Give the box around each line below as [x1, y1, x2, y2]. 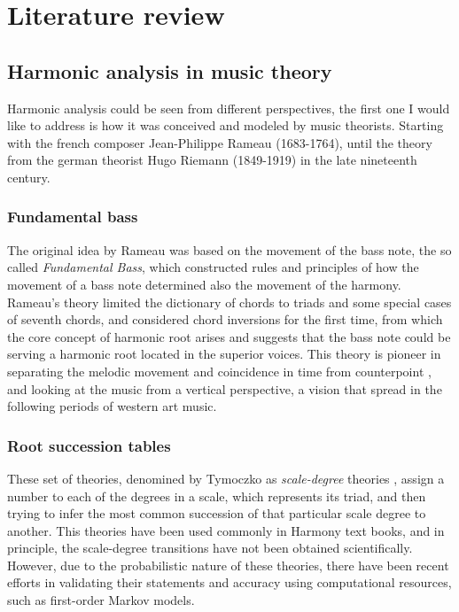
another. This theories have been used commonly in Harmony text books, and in [7, 521, 445, 539]
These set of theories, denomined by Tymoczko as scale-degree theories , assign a [7, 469, 445, 487]
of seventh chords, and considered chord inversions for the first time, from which [7, 310, 443, 329]
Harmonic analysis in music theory [7, 57, 332, 84]
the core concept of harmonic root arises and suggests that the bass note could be [7, 327, 451, 345]
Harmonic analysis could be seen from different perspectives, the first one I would [7, 98, 450, 117]
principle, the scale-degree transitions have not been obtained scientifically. [7, 538, 413, 557]
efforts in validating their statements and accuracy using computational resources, [7, 573, 452, 592]
